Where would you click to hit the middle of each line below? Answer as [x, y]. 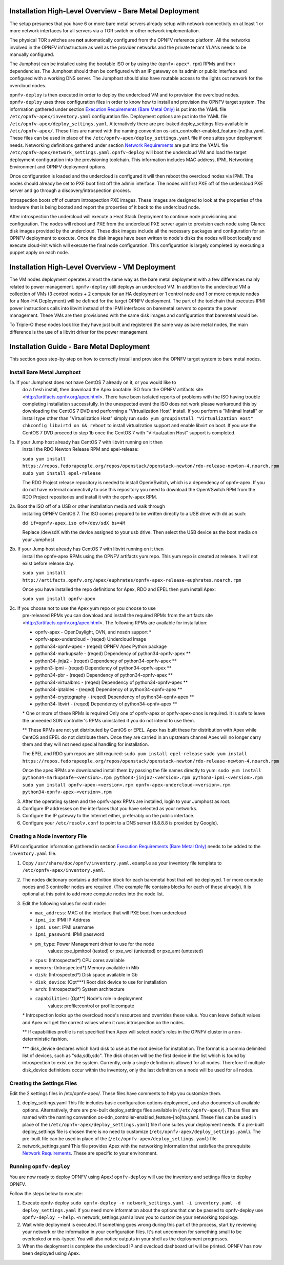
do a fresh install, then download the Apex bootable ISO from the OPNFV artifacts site [113, 390]
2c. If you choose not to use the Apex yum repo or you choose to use [83, 608]
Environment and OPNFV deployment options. [58, 166]
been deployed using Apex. [51, 1253]
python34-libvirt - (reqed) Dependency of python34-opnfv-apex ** [106, 704]
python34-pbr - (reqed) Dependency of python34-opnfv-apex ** [104, 675]
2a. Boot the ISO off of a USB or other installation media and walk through [87, 506]
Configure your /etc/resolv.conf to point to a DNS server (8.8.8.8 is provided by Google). [120, 823]
